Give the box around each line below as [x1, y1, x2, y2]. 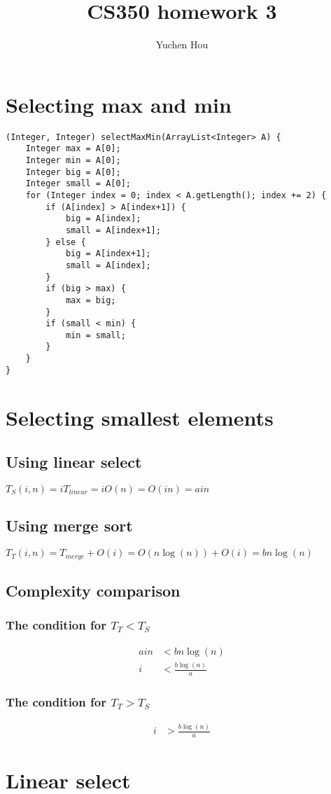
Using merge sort [6, 515, 133, 536]
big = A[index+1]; [65, 249, 151, 259]
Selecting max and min [6, 90, 232, 118]
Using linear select [6, 451, 142, 473]
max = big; [65, 295, 116, 305]
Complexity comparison [6, 580, 181, 601]
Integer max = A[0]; [25, 144, 121, 154]
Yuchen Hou [155, 37, 209, 52]
